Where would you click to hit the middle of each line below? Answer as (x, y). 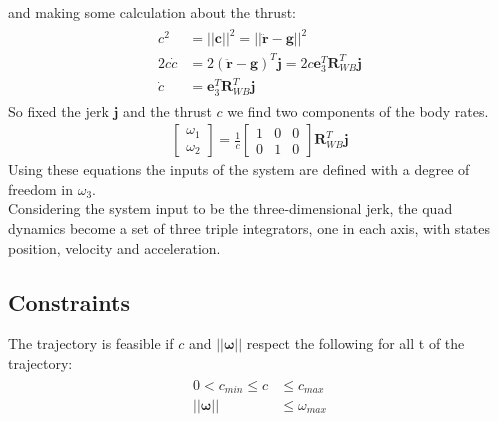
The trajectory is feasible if (91, 343)
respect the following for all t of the (355, 343)
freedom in (40, 188)
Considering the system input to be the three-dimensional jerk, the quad (230, 208)
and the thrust (167, 110)
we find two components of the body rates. (358, 110)
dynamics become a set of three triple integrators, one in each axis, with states (249, 227)
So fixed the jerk (58, 110)
